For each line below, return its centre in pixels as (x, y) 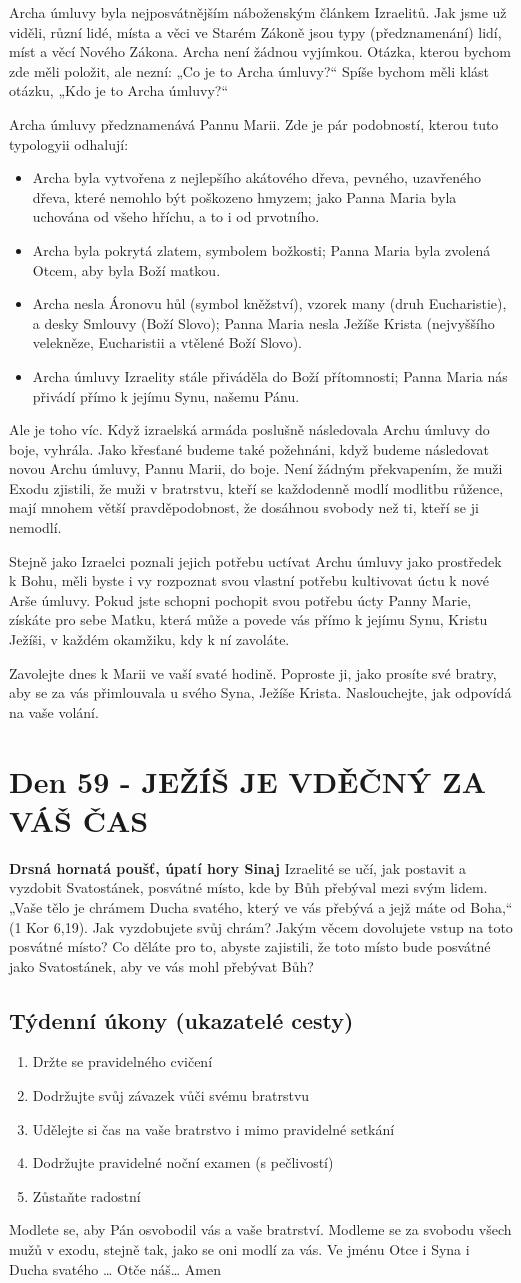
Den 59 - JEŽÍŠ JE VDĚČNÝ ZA (248, 780)
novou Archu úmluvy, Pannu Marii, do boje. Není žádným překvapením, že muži (256, 468)
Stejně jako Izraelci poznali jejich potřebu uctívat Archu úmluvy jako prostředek (255, 560)
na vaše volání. (54, 711)
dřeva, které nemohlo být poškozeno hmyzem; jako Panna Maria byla (244, 196)
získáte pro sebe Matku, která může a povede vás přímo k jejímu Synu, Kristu (248, 619)
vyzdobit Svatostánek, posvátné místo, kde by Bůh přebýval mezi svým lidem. (248, 887)
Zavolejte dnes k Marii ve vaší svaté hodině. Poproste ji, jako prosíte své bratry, (253, 672)
